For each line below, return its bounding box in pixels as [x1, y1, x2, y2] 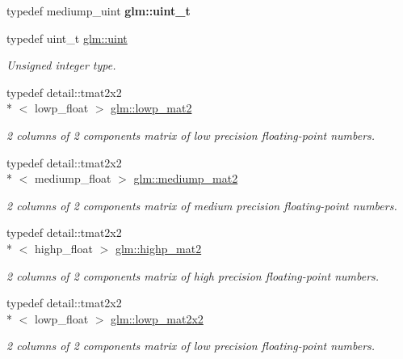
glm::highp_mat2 [115, 239, 202, 256]
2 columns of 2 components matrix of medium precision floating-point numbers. [6, 196, 397, 213]
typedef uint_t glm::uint [6, 29, 128, 46]
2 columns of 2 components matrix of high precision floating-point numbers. [6, 267, 380, 284]
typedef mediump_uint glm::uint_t [6, 2, 191, 19]
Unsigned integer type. [6, 57, 116, 74]
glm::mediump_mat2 [133, 170, 238, 187]
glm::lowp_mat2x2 [111, 310, 204, 327]
